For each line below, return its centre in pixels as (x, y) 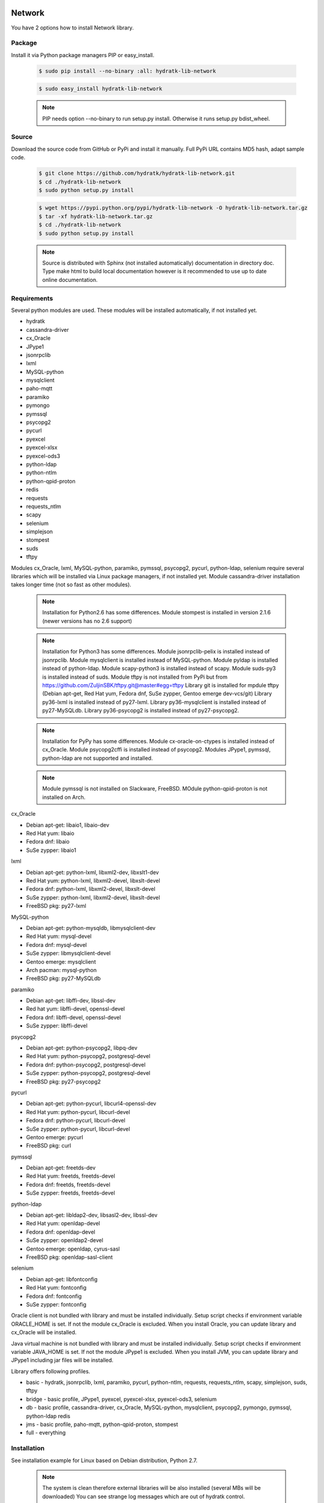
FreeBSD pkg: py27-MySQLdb (64, 978)
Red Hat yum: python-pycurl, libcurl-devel (78, 1112)
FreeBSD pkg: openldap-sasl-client (70, 1257)
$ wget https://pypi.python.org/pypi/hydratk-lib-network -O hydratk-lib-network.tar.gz (173, 208)
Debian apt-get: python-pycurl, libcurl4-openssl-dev (91, 1104)
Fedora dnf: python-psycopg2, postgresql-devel (86, 1065)
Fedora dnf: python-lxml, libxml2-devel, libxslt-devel (91, 889)
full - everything (46, 1433)
